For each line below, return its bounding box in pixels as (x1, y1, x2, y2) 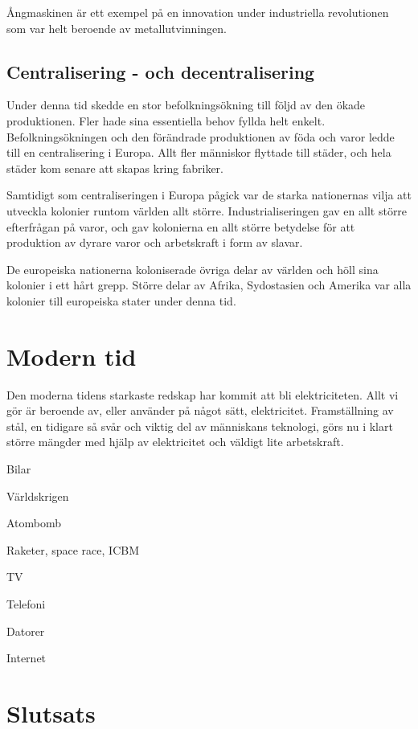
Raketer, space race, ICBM (6, 541, 140, 558)
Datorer (6, 622, 45, 639)
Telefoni (6, 595, 46, 612)
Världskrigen (6, 487, 69, 504)
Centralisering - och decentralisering (6, 59, 315, 84)
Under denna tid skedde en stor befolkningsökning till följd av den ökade (6, 96, 366, 113)
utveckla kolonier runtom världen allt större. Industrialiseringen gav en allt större (6, 202, 408, 219)
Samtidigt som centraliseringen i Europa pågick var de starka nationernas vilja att (6, 186, 412, 203)
